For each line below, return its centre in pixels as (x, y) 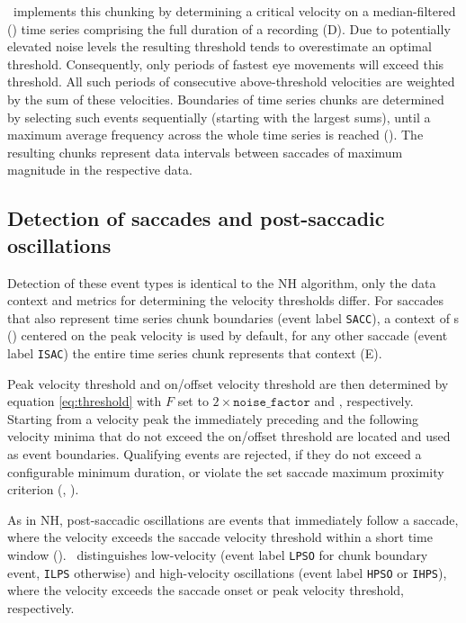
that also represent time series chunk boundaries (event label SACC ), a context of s (233, 317)
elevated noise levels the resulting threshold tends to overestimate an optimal (220, 46)
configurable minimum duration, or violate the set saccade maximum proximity (226, 471)
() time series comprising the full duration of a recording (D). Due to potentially (229, 28)
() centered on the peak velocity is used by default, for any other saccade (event (228, 335)
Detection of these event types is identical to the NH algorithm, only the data (222, 282)
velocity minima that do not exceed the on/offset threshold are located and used (229, 436)
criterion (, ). (43, 489)
